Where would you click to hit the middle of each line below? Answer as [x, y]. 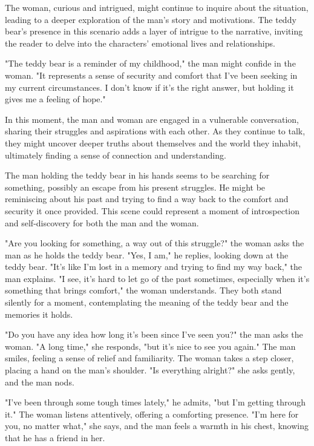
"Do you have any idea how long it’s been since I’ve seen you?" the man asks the [154, 334]
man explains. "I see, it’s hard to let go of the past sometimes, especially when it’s [157, 278]
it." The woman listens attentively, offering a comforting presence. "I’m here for [152, 414]
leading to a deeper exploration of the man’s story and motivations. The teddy [151, 19]
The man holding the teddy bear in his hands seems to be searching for [137, 175]
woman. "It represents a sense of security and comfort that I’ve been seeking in [151, 75]
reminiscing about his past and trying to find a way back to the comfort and [147, 199]
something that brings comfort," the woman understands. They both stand [143, 290]
